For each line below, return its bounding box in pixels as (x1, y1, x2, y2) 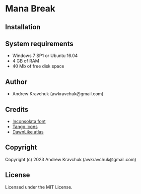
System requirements (5, 39, 73, 48)
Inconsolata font (12, 119, 46, 125)
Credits (5, 105, 29, 114)
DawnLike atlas (12, 129, 44, 135)
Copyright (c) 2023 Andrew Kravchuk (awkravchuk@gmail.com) (5, 156, 137, 162)
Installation (5, 23, 41, 31)
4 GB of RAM (12, 58, 40, 64)
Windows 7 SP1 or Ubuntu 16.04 (12, 53, 78, 59)
